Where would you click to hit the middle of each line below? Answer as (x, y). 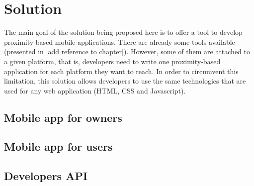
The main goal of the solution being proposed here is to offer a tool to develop (123, 32)
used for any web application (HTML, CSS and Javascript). (95, 90)
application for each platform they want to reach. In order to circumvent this (121, 71)
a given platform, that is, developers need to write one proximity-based (112, 61)
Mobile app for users (58, 146)
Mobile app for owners (63, 117)
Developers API (46, 176)
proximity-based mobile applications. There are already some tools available (120, 42)
